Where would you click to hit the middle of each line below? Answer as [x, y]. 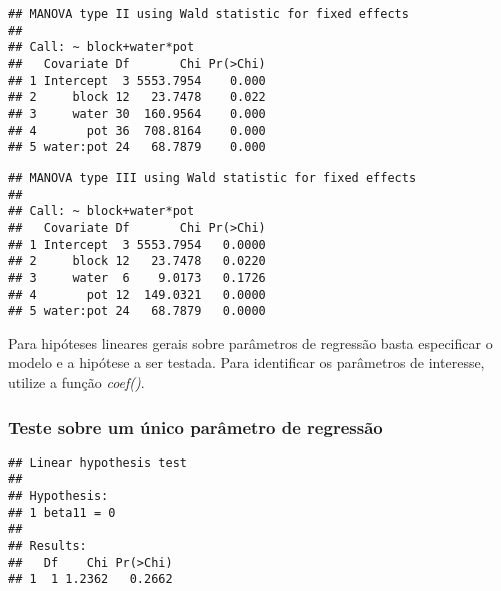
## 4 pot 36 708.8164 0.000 [137, 130]
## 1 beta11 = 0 [62, 512]
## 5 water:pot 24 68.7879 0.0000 [137, 311]
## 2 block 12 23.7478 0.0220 [137, 261]
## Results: [47, 546]
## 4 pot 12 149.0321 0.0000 [137, 294]
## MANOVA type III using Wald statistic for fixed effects [212, 177]
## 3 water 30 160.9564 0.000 [137, 113]
